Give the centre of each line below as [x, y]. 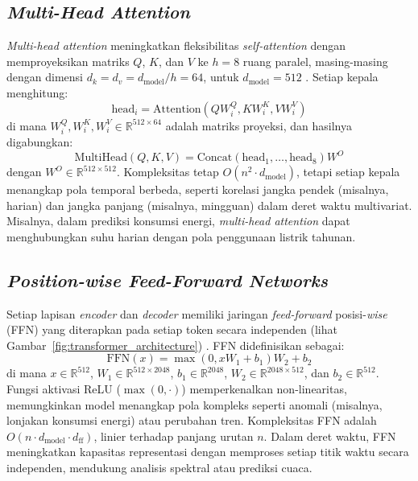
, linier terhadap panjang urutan [174, 436]
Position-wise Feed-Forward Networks [167, 280]
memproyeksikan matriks [68, 61]
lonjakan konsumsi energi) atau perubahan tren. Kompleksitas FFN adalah [192, 420]
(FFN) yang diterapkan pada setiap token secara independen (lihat [172, 329]
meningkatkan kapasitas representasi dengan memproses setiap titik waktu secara [208, 452]
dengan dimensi [45, 77]
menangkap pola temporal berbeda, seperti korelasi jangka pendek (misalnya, [198, 189]
